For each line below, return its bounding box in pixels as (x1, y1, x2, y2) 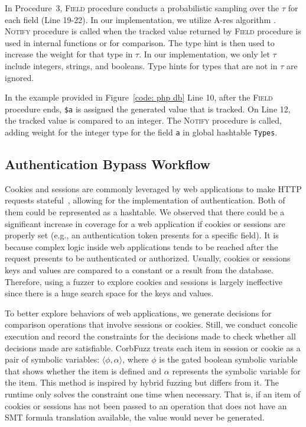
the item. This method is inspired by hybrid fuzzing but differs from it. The (5, 376, 279, 389)
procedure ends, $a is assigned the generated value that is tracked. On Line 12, (5, 102, 291, 115)
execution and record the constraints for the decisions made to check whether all (5, 329, 296, 342)
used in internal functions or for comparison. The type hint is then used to (5, 36, 275, 48)
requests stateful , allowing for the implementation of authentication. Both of (5, 194, 285, 206)
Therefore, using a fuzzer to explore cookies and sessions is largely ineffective (5, 275, 283, 287)
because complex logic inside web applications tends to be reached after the (5, 240, 278, 253)
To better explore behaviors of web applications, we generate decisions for (5, 306, 272, 319)
